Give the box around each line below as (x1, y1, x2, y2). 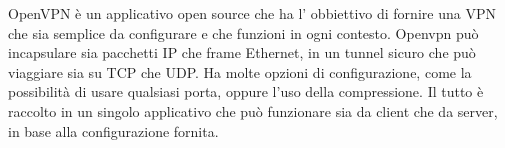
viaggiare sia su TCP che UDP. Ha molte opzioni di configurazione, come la (8, 61, 472, 82)
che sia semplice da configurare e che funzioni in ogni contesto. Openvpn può (8, 22, 479, 43)
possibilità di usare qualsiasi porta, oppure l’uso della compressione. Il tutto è (8, 81, 484, 102)
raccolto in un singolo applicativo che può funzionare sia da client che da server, (8, 100, 498, 121)
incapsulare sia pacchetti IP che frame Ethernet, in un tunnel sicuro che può (8, 42, 476, 63)
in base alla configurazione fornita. (8, 120, 219, 141)
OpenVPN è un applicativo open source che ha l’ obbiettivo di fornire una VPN (8, 3, 496, 23)
